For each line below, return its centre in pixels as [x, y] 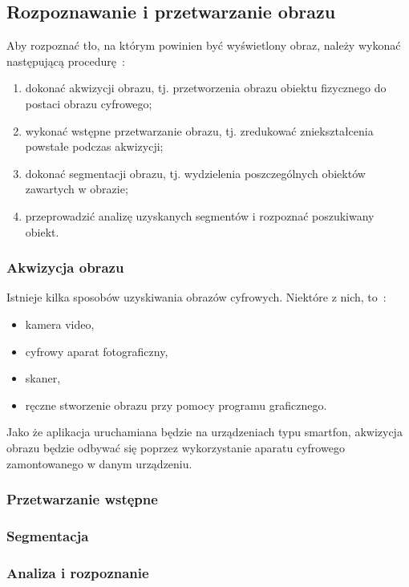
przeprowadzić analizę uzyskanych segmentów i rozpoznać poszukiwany [200, 215]
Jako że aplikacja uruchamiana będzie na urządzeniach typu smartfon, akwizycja [204, 432]
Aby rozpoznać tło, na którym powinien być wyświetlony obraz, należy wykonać [204, 45]
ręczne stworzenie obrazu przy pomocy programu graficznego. [176, 405]
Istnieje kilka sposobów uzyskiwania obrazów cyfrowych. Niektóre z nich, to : [196, 297]
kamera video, [60, 324]
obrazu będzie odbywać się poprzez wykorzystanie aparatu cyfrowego [176, 447]
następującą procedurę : [66, 61]
